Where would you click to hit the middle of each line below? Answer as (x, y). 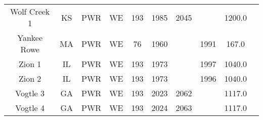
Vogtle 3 (30, 93)
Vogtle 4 (30, 108)
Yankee (30, 38)
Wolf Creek (30, 11)
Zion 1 (30, 64)
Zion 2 (30, 78)
